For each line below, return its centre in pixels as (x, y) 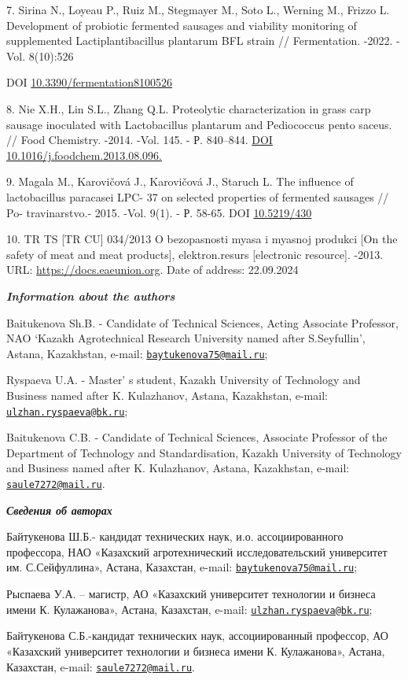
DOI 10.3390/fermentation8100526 (90, 82)
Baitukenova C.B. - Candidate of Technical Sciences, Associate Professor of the (197, 437)
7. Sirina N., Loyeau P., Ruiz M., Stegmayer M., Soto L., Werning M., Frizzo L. (198, 9)
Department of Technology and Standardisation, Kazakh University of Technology (204, 452)
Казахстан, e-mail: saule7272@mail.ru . (101, 666)
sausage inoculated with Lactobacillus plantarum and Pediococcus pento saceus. (199, 124)
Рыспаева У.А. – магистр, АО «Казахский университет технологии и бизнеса (191, 594)
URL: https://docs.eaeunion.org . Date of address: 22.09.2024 (153, 270)
